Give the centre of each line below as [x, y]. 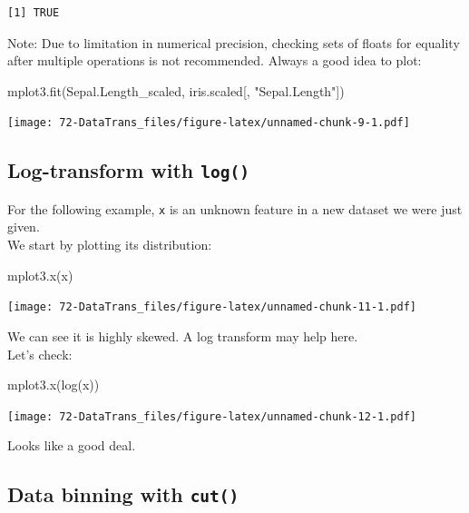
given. [24, 227]
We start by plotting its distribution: [110, 245]
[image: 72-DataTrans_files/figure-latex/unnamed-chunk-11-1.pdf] [212, 307]
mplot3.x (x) [40, 275]
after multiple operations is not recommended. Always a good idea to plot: [215, 60]
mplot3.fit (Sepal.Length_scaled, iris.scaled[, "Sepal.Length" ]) [176, 90]
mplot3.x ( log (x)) [54, 385]
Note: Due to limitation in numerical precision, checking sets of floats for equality [234, 42]
